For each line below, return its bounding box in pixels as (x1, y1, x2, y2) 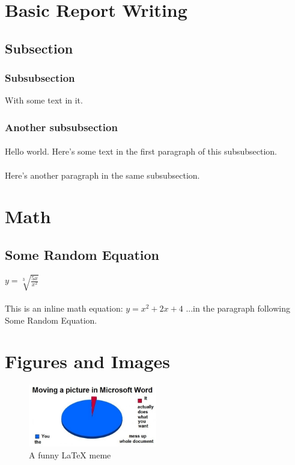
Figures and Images (5, 349, 171, 374)
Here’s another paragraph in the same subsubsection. (5, 168, 200, 181)
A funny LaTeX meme (29, 448, 111, 461)
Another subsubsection (5, 119, 118, 134)
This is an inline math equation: (5, 301, 123, 314)
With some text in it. (5, 94, 83, 106)
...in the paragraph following (186, 301, 290, 314)
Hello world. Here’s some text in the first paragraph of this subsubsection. (5, 145, 278, 158)
